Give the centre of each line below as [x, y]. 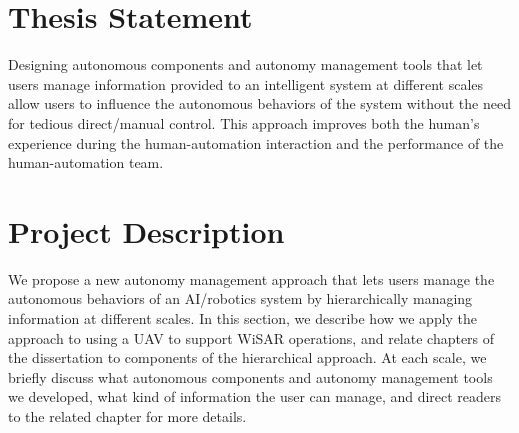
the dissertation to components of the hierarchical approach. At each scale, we [247, 357]
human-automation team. [86, 162]
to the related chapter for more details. [127, 415]
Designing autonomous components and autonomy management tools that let [245, 64]
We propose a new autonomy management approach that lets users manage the [251, 278]
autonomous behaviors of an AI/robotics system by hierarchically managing [240, 298]
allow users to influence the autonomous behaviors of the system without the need [259, 103]
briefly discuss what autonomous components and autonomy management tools [250, 376]
